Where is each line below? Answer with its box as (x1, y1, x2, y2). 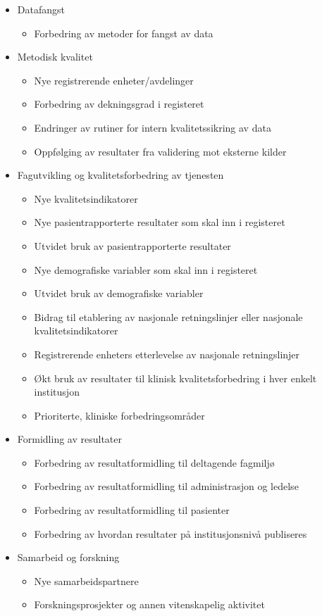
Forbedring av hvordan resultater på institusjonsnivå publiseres (34, 526, 307, 541)
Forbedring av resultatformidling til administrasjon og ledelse (34, 479, 299, 494)
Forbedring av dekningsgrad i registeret (34, 96, 204, 111)
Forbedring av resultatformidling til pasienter (34, 503, 230, 517)
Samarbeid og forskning (17, 550, 120, 565)
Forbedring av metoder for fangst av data (34, 25, 213, 40)
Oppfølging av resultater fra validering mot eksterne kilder (34, 144, 287, 158)
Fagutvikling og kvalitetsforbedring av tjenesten (17, 168, 224, 182)
